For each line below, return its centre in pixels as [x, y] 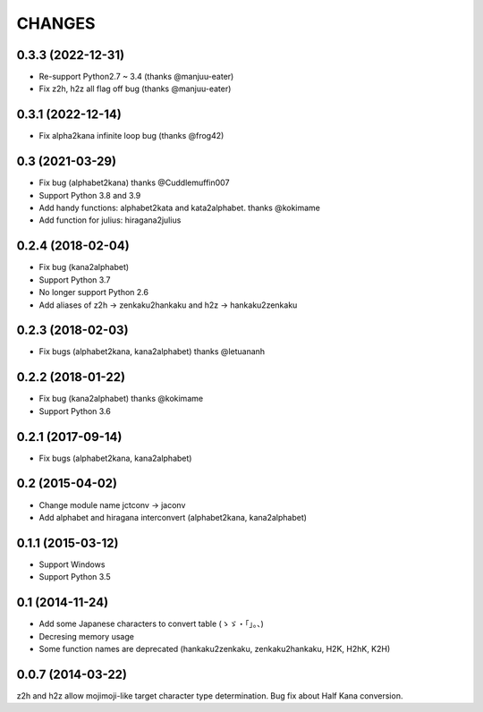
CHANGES [56, 23]
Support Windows [72, 564]
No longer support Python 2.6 [94, 292]
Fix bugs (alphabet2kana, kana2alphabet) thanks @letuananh [152, 352]
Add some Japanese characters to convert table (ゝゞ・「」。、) [151, 624]
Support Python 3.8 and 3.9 [90, 195]
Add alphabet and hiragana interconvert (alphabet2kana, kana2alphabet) [173, 517]
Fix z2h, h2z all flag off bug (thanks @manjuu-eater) [135, 89]
